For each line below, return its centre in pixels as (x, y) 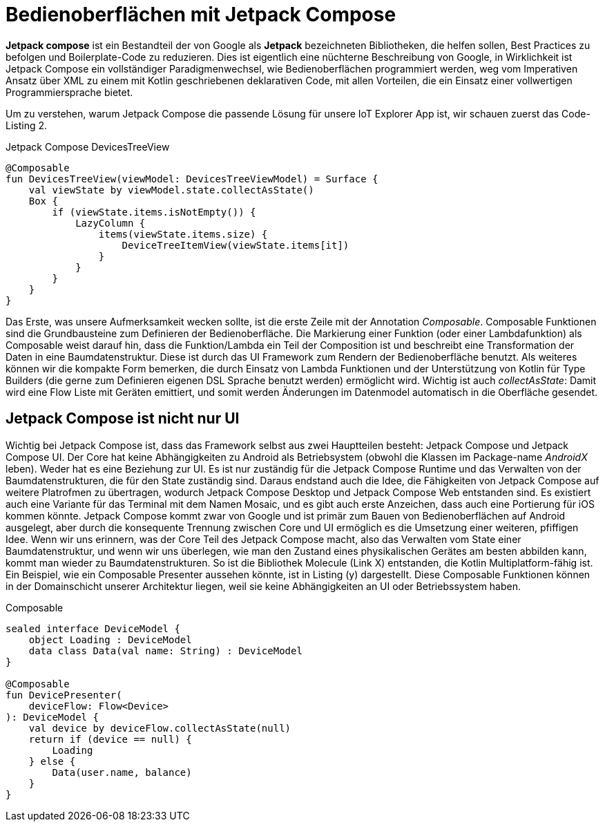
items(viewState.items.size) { (183, 234)
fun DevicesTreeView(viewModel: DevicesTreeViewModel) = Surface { (192, 179)
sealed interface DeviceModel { (93, 628)
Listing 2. (27, 125)
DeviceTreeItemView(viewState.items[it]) (236, 245)
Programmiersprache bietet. (69, 92)
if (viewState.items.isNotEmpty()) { (154, 212)
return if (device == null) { (110, 739)
